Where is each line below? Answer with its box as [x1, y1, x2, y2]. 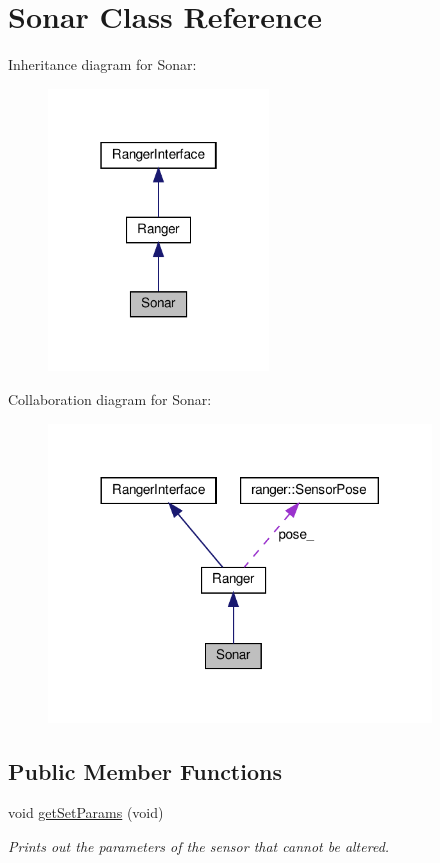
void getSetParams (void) [8, 802, 164, 823]
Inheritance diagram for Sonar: [8, 54, 197, 75]
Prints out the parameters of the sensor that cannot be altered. [8, 835, 390, 856]
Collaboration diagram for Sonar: [8, 389, 212, 410]
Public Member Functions [8, 755, 282, 786]
